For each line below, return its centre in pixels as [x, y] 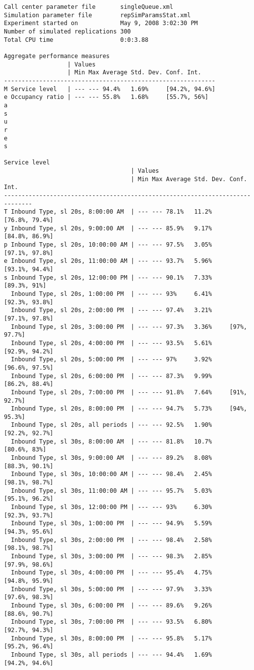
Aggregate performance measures [57, 56]
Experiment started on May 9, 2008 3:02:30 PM [101, 23]
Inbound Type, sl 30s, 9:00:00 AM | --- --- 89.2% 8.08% [111, 458]
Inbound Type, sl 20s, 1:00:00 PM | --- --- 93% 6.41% [111, 294]
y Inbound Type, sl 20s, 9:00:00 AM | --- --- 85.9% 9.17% [108, 228]
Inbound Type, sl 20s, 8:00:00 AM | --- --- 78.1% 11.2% [111, 212]
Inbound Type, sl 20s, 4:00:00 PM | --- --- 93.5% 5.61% [111, 343]
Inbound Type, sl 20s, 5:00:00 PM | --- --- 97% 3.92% [111, 360]
